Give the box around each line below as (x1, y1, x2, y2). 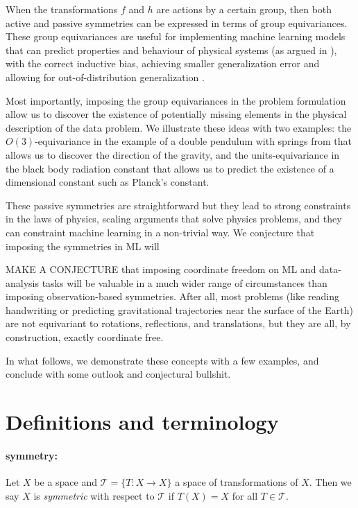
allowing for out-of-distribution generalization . (6, 69, 205, 84)
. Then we (309, 475, 352, 489)
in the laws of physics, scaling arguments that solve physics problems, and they (6, 211, 342, 226)
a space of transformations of (175, 475, 298, 489)
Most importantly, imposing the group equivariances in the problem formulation (6, 93, 346, 107)
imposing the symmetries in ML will (6, 238, 160, 253)
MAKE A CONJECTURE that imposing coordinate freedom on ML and (6, 262, 316, 277)
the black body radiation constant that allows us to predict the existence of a (6, 161, 334, 175)
